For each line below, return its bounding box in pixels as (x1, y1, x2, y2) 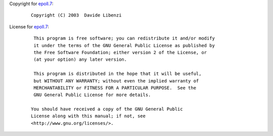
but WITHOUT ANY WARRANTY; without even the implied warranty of (33, 78, 199, 83)
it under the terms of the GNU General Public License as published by (33, 42, 215, 48)
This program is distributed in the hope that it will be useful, (33, 71, 202, 77)
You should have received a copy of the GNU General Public (31, 106, 183, 112)
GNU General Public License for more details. (33, 92, 151, 98)
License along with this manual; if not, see (31, 113, 146, 119)
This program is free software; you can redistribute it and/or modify (33, 35, 215, 41)
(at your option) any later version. (33, 57, 127, 63)
